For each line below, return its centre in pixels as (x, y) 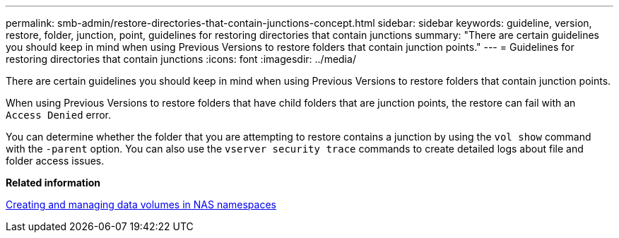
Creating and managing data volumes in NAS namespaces (141, 204)
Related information (53, 183)
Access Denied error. (59, 115)
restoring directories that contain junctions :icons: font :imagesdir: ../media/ (181, 59)
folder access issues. (55, 161)
